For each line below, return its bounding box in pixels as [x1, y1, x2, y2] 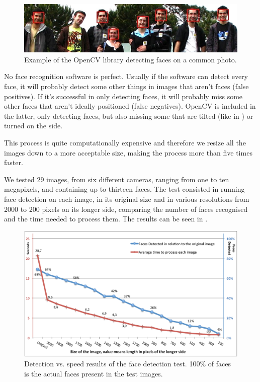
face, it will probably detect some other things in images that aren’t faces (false [4, 81, 249, 92]
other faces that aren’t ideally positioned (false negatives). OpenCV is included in [4, 101, 256, 111]
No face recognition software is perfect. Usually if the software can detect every [4, 71, 248, 82]
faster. [4, 157, 23, 168]
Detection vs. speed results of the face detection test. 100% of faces [24, 358, 231, 369]
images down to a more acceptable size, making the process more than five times [4, 147, 252, 158]
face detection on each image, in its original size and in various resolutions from [4, 193, 249, 204]
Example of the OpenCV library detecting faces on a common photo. [24, 54, 237, 64]
